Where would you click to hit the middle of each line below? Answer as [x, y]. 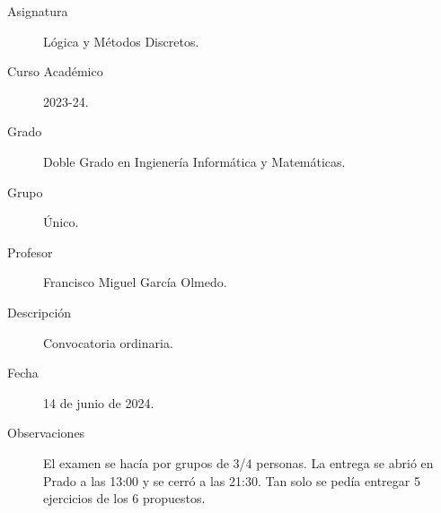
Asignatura [38, 11]
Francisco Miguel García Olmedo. [135, 282]
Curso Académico [55, 71]
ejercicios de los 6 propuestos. [124, 498]
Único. [61, 222]
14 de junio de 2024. [99, 402]
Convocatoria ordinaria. [108, 342]
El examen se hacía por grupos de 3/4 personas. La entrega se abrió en [238, 462]
